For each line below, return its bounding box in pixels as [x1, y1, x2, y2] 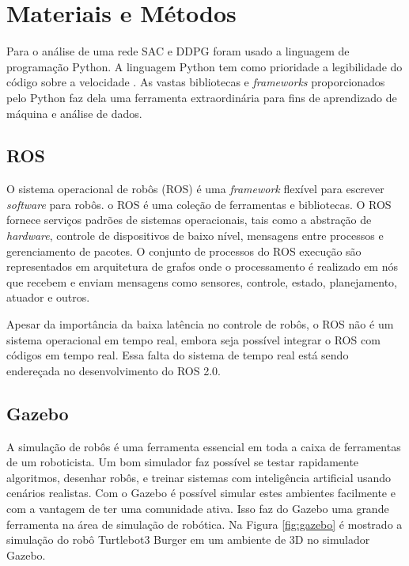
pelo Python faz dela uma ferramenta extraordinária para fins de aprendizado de [6, 89, 397, 105]
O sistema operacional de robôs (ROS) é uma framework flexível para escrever [6, 180, 384, 197]
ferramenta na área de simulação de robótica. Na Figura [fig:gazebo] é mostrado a [6, 515, 403, 532]
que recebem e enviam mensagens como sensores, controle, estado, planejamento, [6, 273, 397, 290]
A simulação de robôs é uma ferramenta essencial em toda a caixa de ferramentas [6, 438, 401, 454]
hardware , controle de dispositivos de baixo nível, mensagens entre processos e [6, 227, 384, 244]
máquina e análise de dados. [6, 104, 142, 121]
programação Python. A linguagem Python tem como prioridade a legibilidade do [6, 58, 403, 74]
